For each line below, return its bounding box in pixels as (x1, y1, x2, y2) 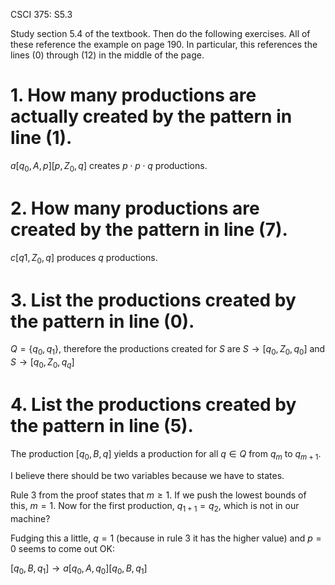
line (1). (10, 127, 73, 149)
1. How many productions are (10, 84, 257, 107)
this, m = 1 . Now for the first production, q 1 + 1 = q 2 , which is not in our (10, 499, 300, 514)
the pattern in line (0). (10, 310, 195, 333)
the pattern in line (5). (10, 415, 194, 438)
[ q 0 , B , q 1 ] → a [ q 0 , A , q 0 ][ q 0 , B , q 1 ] (10, 562, 148, 576)
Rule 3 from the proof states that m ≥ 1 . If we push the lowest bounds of (10, 489, 307, 501)
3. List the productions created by (10, 289, 297, 311)
